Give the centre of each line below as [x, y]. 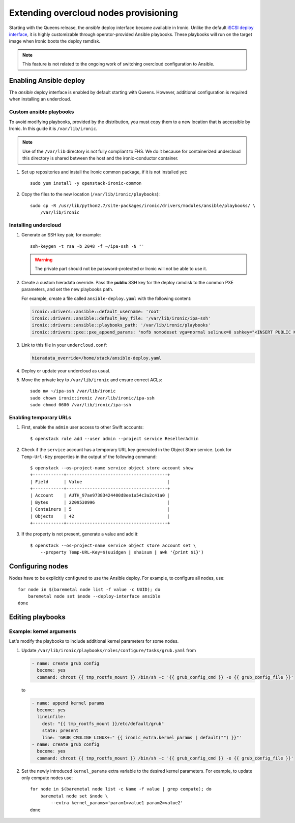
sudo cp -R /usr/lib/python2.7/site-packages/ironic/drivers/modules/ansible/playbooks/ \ [143, 205]
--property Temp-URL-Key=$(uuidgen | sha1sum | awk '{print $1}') [122, 552]
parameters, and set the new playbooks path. [67, 289]
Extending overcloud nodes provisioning [94, 13]
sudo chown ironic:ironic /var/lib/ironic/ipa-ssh [92, 398]
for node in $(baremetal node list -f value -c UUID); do [89, 589]
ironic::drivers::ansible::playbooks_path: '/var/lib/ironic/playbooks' [121, 325]
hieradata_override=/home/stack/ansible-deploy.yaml [97, 358]
